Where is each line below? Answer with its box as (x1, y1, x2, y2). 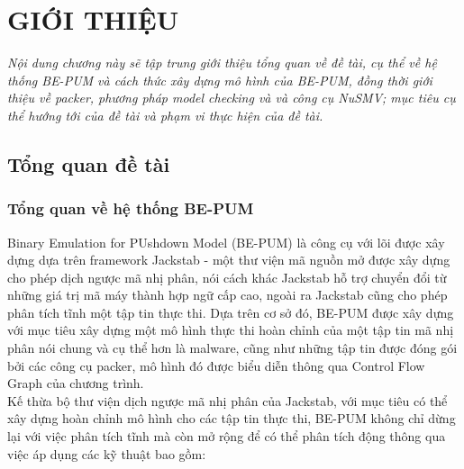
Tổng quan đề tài (7, 149, 170, 177)
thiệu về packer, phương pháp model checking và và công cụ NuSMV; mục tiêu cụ (7, 88, 456, 107)
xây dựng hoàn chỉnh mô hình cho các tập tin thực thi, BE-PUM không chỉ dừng (7, 409, 456, 428)
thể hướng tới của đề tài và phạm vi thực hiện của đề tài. (7, 105, 323, 124)
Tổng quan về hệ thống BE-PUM (7, 197, 254, 220)
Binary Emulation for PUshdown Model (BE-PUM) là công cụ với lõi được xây (7, 232, 445, 251)
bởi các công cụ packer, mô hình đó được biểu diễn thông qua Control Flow (7, 356, 425, 374)
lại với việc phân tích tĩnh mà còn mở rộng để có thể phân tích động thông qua (7, 427, 446, 446)
